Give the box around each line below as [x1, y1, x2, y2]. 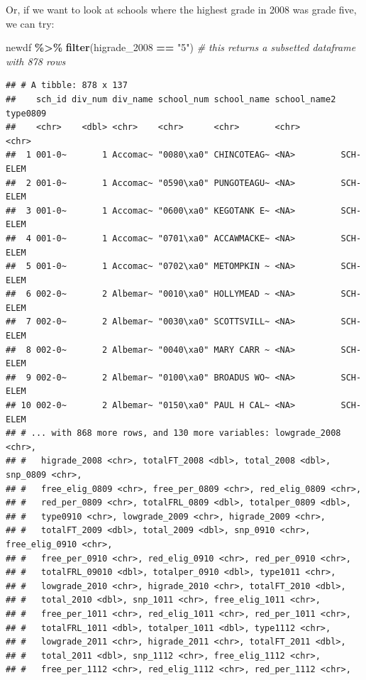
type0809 [6, 108, 47, 119]
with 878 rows [6, 53, 66, 68]
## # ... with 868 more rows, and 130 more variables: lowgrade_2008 [6, 428, 341, 439]
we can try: [6, 16, 55, 31]
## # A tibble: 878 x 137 [6, 80, 128, 91]
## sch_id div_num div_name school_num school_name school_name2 [6, 94, 336, 104]
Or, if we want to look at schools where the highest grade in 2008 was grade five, [6, 2, 357, 16]
